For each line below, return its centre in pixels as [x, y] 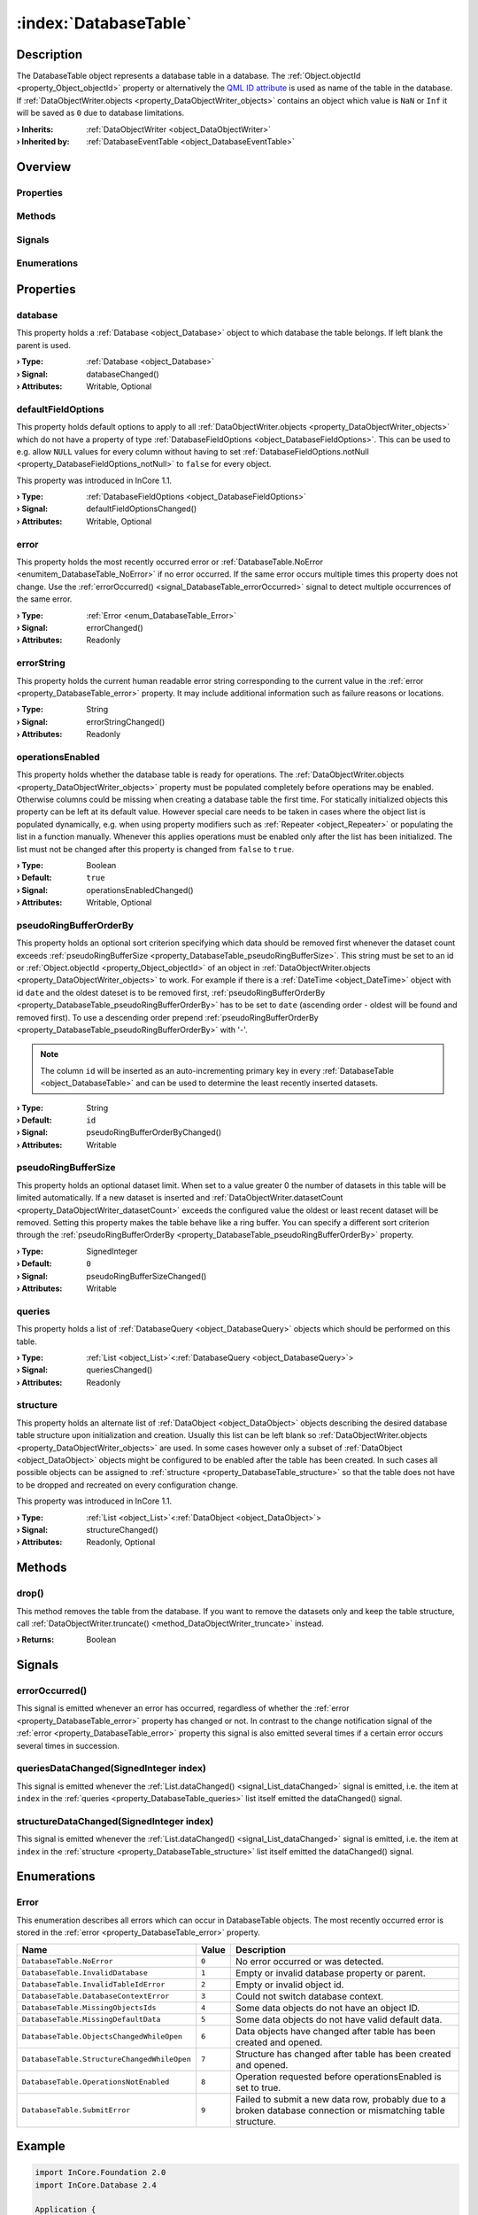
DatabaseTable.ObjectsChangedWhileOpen [102, 2036]
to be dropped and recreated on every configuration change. [127, 1485]
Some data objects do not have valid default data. [339, 2019]
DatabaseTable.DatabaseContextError [96, 1997]
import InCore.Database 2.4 [96, 2185]
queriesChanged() [119, 1370]
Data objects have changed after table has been [335, 2031]
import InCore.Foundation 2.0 [100, 2172]
